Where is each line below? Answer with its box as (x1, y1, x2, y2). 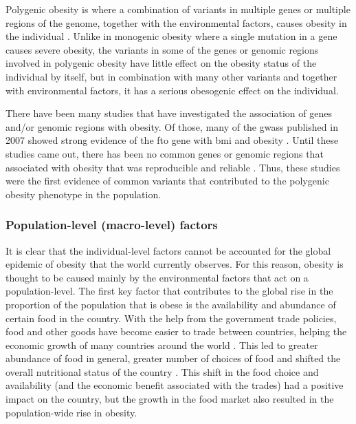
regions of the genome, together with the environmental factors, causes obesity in (5, 15, 347, 30)
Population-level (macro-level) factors (5, 216, 218, 233)
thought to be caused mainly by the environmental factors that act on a (5, 270, 309, 284)
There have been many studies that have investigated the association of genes (5, 106, 332, 120)
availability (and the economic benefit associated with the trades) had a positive (5, 378, 344, 392)
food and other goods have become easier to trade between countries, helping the (5, 324, 347, 339)
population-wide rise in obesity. (5, 405, 137, 419)
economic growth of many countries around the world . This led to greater (5, 337, 318, 352)
